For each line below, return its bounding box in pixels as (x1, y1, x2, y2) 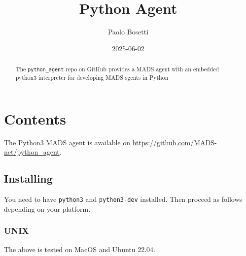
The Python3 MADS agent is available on (4, 137, 130, 147)
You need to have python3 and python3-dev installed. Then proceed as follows (4, 194, 243, 204)
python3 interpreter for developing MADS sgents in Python (15, 73, 169, 82)
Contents (4, 108, 66, 128)
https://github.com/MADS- (132, 137, 217, 147)
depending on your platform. (4, 203, 91, 214)
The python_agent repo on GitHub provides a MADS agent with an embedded (15, 65, 219, 73)
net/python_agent (4, 147, 60, 157)
